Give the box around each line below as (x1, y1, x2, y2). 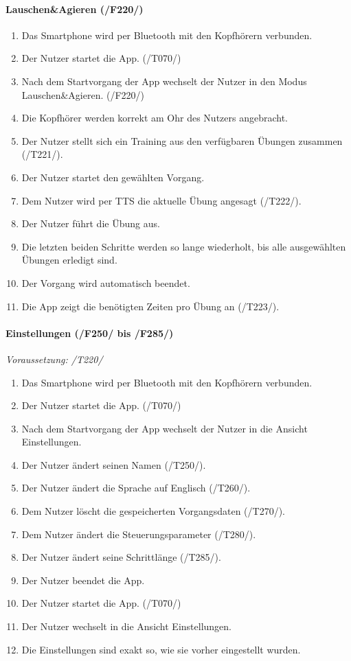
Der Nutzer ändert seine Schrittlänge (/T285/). (21, 550, 221, 564)
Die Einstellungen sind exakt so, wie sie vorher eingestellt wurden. (21, 642, 301, 656)
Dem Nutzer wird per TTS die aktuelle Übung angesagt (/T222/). (21, 193, 302, 207)
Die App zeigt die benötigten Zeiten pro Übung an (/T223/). (21, 299, 280, 313)
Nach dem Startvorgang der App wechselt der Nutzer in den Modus (21, 73, 307, 88)
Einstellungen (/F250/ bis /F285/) (5, 325, 174, 340)
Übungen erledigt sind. (21, 253, 117, 267)
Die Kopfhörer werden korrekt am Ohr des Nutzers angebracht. (21, 111, 288, 125)
